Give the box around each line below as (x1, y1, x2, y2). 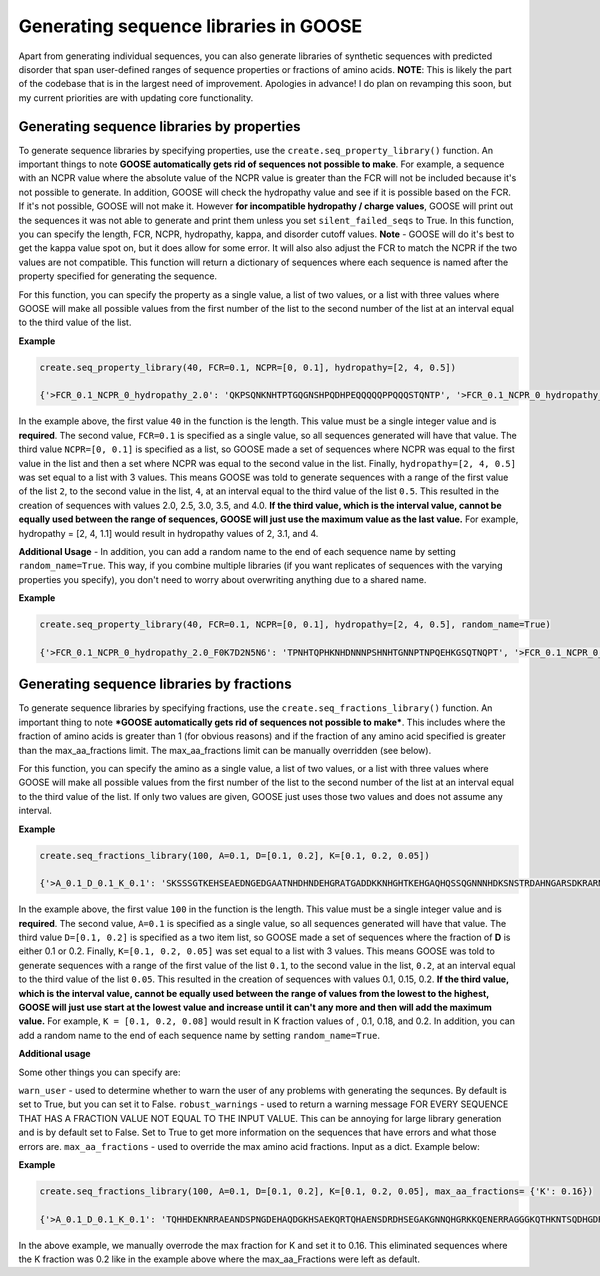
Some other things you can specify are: (18, 1066, 181, 1078)
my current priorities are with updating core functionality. (18, 91, 254, 104)
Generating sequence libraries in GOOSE (18, 15, 363, 37)
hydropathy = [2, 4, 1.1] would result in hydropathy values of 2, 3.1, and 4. (18, 527, 319, 539)
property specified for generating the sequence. (18, 270, 218, 282)
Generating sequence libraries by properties (18, 118, 301, 135)
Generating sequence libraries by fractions (18, 676, 292, 693)
